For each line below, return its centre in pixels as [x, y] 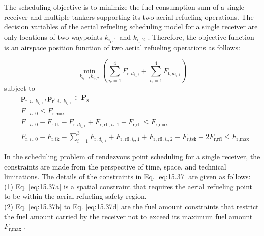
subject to [20, 88]
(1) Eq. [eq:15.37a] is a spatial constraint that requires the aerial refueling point [128, 186]
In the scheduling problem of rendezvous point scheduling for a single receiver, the [132, 156]
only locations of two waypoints [53, 36]
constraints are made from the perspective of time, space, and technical [115, 166]
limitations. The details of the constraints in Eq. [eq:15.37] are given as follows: [127, 176]
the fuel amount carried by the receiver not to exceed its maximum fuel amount [128, 216]
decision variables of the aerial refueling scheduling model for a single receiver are [131, 27]
